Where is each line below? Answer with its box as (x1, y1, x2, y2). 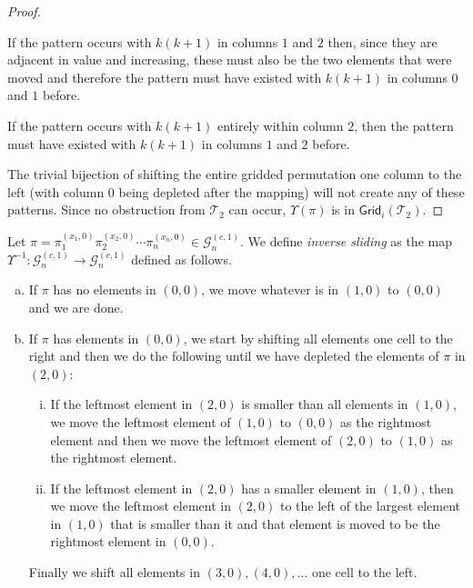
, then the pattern (354, 115, 454, 135)
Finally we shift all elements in (28, 563, 200, 582)
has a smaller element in (241, 478, 377, 497)
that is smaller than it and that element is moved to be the (110, 513, 440, 533)
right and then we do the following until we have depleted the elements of (28, 346, 439, 365)
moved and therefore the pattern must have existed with (7, 67, 322, 86)
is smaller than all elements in (241, 394, 408, 414)
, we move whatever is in (201, 280, 339, 299)
